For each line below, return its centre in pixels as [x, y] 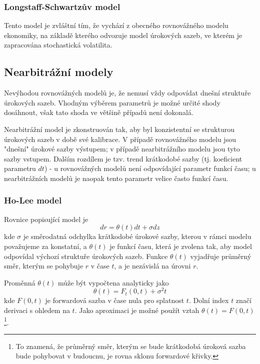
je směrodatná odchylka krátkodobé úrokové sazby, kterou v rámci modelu [137, 236]
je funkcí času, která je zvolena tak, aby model [181, 246]
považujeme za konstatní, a [45, 246]
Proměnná [20, 282]
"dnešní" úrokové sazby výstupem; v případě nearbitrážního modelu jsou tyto [122, 149]
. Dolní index [209, 300]
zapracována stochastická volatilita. [58, 45]
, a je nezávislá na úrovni [152, 266]
